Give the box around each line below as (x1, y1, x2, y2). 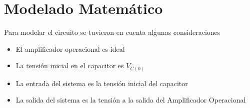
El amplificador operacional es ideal (15, 43, 125, 54)
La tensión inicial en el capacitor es (15, 60, 124, 71)
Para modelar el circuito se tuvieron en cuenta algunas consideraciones (4, 27, 220, 37)
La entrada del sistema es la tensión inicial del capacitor (15, 78, 188, 88)
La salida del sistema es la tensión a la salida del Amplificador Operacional (15, 95, 246, 105)
